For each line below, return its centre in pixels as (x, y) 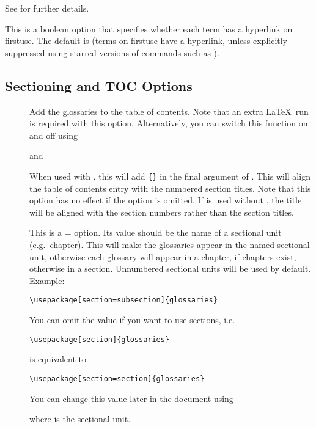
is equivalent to (58, 359)
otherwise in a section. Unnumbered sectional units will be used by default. (170, 268)
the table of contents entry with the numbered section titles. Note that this (170, 188)
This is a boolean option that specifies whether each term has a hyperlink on (149, 28)
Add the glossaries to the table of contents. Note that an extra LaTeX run (169, 111)
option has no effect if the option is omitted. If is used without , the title (166, 200)
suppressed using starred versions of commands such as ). (112, 52)
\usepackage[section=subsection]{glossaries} (123, 300)
